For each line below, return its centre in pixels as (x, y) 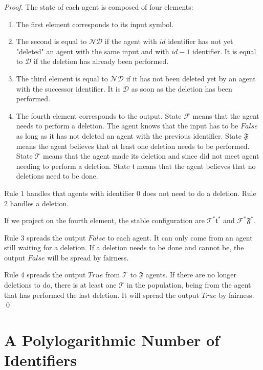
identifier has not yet (201, 41)
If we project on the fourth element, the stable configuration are (104, 220)
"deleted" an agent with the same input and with (93, 51)
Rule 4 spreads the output (45, 275)
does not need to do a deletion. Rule (199, 193)
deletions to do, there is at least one (60, 285)
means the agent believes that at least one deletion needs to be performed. (133, 146)
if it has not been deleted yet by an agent (191, 78)
